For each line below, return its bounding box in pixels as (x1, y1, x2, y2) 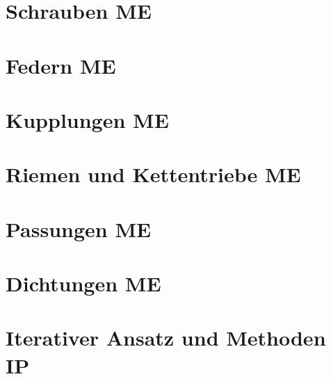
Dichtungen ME (6, 269, 161, 298)
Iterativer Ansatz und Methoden (6, 323, 326, 352)
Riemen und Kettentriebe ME (6, 160, 301, 188)
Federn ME (6, 51, 116, 79)
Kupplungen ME (6, 105, 169, 134)
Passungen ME (6, 214, 152, 243)
